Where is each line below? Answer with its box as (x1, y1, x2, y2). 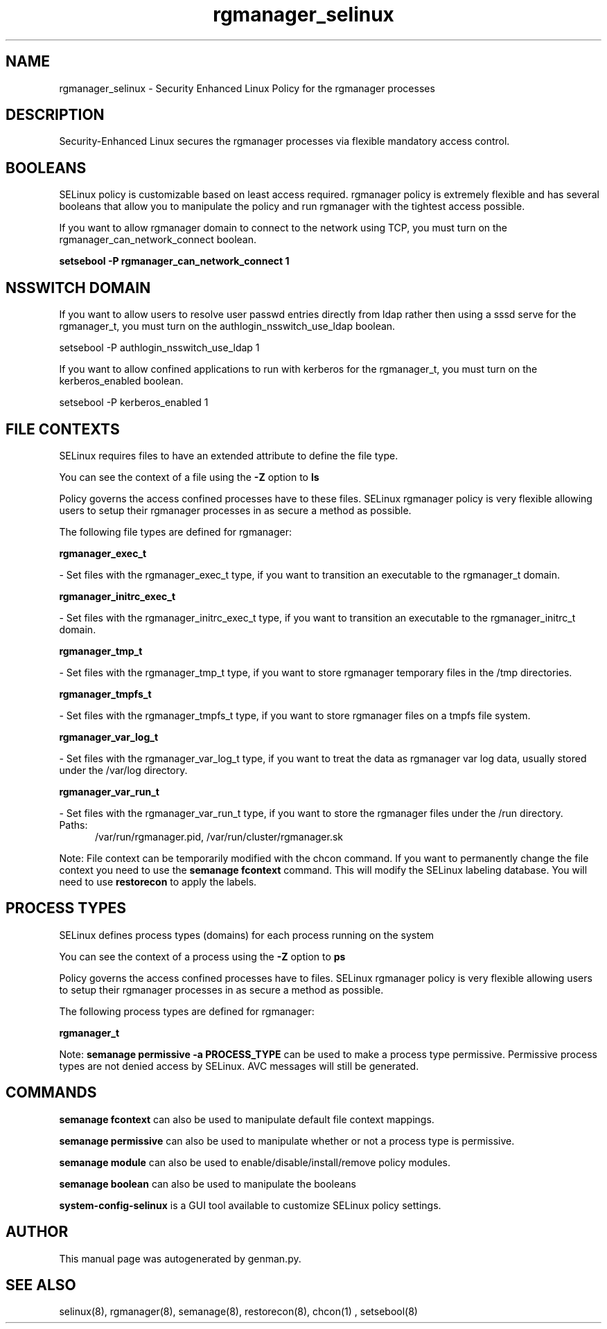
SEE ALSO (6, 1276, 76, 1294)
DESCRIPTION (6, 106, 105, 124)
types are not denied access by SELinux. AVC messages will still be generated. (59, 1059, 419, 1072)
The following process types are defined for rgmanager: (59, 1005, 315, 1017)
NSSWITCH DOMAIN (6, 279, 151, 297)
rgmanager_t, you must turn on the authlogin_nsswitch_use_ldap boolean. (59, 320, 396, 333)
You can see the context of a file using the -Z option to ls (59, 470, 319, 483)
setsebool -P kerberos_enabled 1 (59, 396, 209, 409)
